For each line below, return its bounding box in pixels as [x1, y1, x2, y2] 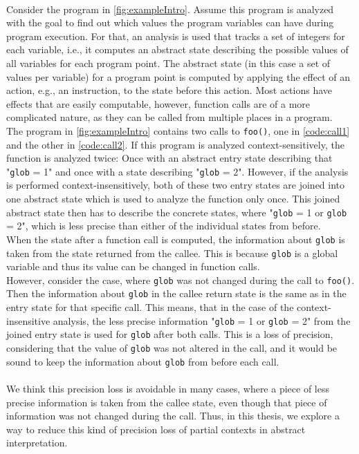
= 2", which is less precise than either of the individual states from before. [6, 218, 321, 233]
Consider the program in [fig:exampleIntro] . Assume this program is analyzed [6, 1, 334, 16]
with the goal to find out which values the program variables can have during [6, 15, 334, 30]
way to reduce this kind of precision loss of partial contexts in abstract [6, 422, 306, 436]
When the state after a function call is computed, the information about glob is [6, 231, 345, 246]
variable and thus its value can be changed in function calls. [6, 259, 260, 274]
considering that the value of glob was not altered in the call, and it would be [6, 341, 338, 354]
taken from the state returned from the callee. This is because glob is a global [6, 245, 338, 260]
